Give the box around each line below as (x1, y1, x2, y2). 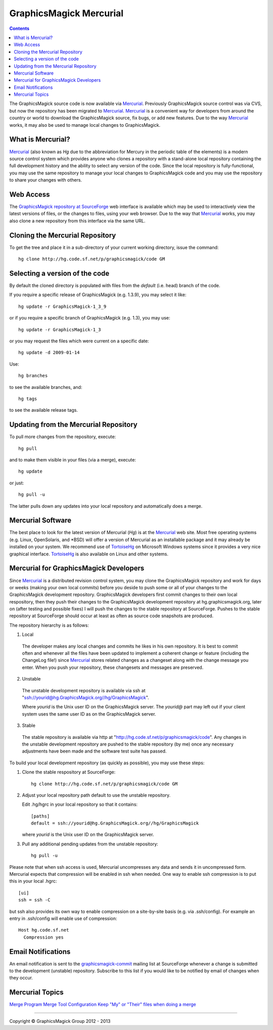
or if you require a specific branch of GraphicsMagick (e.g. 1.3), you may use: (9, 315, 170, 321)
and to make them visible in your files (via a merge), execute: (9, 456, 136, 463)
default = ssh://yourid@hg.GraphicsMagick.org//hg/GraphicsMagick (31, 821, 199, 826)
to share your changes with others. (9, 177, 82, 183)
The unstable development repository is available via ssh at (22, 687, 146, 693)
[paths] (31, 813, 50, 819)
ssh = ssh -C (18, 897, 51, 903)
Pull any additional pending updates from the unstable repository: (22, 841, 159, 847)
